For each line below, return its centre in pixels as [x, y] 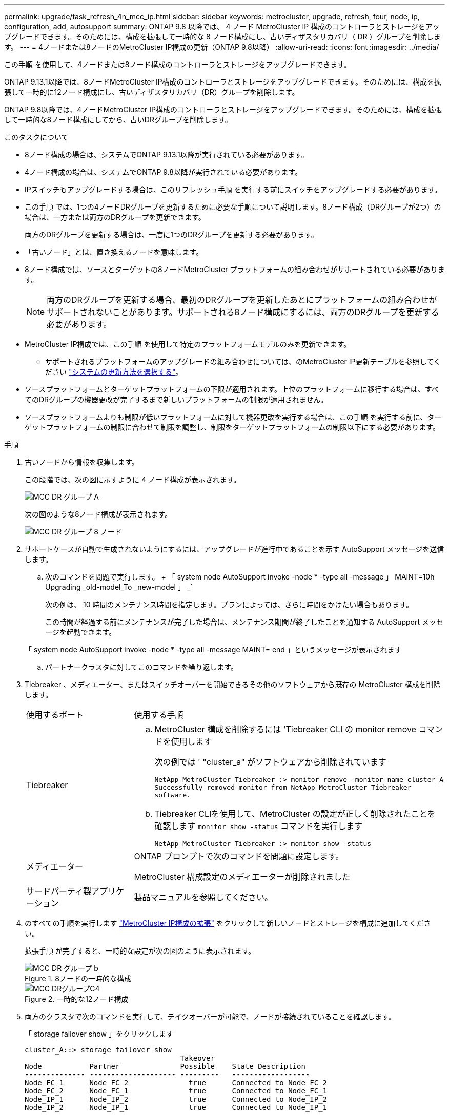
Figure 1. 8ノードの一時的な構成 [78, 978]
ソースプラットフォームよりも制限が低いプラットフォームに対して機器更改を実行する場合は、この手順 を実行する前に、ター [233, 417]
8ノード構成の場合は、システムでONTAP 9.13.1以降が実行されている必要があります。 [167, 154]
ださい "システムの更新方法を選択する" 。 [114, 372]
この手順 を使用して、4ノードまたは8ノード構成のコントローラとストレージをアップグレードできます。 [178, 64]
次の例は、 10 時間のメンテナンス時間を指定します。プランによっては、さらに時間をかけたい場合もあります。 [229, 604]
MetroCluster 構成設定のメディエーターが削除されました [242, 877]
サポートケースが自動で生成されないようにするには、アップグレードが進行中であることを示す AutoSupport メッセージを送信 [234, 549]
